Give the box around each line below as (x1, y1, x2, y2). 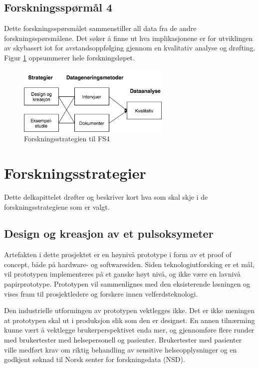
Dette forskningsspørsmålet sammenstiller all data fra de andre (4, 23, 197, 33)
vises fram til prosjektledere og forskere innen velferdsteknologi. (4, 288, 198, 299)
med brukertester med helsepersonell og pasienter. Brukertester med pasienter (4, 335, 242, 345)
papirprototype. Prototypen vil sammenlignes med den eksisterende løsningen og (4, 279, 251, 289)
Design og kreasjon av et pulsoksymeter (4, 226, 214, 241)
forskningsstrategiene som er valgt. (4, 201, 110, 212)
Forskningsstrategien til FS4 (24, 133, 110, 144)
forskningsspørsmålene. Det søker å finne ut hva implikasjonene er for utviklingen (4, 32, 253, 43)
